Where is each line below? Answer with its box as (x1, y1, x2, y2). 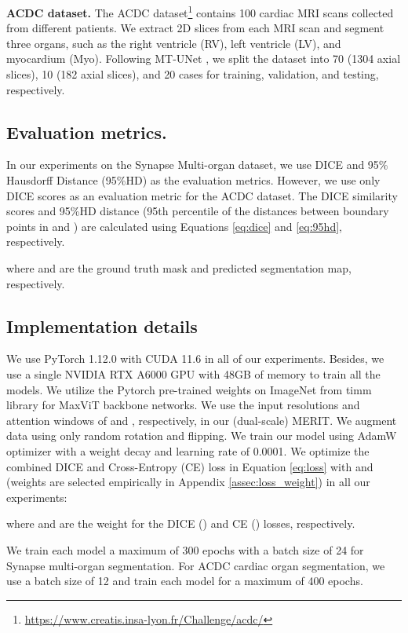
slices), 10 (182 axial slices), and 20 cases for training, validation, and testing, (6, 66, 379, 82)
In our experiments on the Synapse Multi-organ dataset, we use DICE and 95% (6, 156, 388, 173)
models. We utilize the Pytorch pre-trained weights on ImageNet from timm (6, 381, 372, 397)
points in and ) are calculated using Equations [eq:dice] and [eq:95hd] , (6, 218, 342, 234)
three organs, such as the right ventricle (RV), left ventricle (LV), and (6, 35, 341, 51)
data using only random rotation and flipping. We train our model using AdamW (6, 427, 397, 444)
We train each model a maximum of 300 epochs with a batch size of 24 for (6, 541, 364, 558)
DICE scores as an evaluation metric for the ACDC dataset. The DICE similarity (6, 187, 398, 203)
